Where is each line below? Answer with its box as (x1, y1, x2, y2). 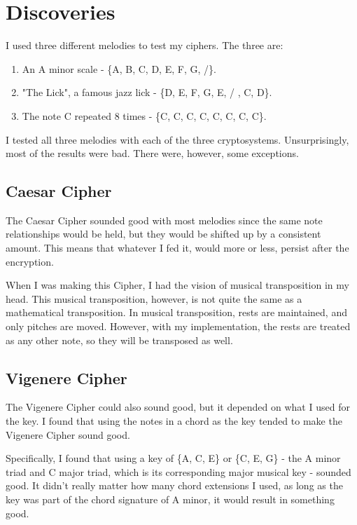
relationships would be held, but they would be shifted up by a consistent (6, 226, 321, 241)
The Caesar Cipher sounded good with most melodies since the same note (6, 212, 323, 227)
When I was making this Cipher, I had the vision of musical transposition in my (6, 278, 349, 292)
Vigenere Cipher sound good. (6, 427, 130, 442)
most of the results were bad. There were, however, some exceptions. (6, 146, 299, 161)
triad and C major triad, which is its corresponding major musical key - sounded (6, 464, 351, 479)
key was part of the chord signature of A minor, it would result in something (6, 492, 335, 506)
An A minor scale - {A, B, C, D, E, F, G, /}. (22, 61, 216, 76)
